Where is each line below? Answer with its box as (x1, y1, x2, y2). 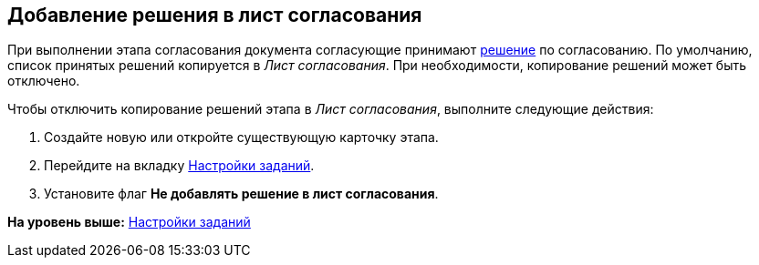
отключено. (7, 73, 80, 89)
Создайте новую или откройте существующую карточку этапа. (44, 129, 439, 146)
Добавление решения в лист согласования (7, 4, 422, 26)
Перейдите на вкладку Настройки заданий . (44, 158, 315, 174)
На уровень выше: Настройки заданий (7, 214, 251, 230)
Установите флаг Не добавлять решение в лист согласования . (44, 186, 439, 202)
